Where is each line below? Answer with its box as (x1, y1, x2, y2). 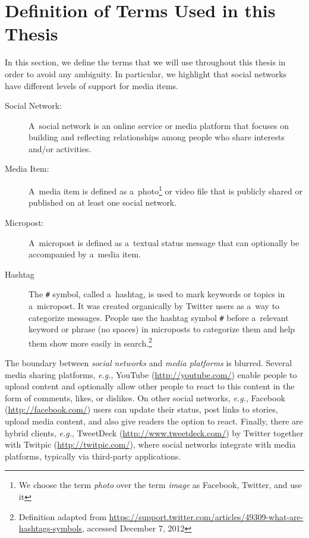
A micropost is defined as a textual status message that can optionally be (29, 236, 299, 248)
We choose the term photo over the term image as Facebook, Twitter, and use (18, 479, 302, 491)
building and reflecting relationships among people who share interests (29, 131, 285, 143)
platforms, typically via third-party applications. (5, 449, 181, 462)
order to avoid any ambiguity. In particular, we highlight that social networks (5, 67, 287, 80)
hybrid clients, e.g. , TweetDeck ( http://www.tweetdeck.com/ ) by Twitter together (5, 426, 304, 439)
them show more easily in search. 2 (29, 335, 152, 349)
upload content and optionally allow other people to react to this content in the (5, 380, 295, 392)
